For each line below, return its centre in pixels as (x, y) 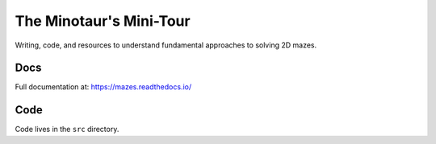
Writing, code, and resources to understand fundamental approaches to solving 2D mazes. (166, 45)
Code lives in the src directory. (67, 130)
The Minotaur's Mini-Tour (103, 21)
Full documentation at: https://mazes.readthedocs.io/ (103, 87)
